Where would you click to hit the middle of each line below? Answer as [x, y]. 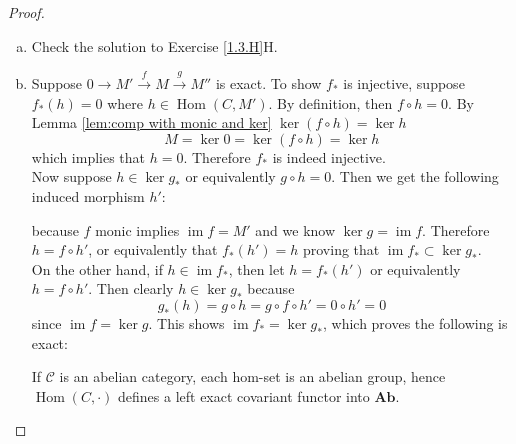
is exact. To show [268, 82]
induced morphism [88, 195]
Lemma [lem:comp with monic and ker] [151, 122]
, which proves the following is [415, 322]
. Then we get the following [415, 176]
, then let [256, 268]
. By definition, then [330, 102]
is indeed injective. [329, 156]
